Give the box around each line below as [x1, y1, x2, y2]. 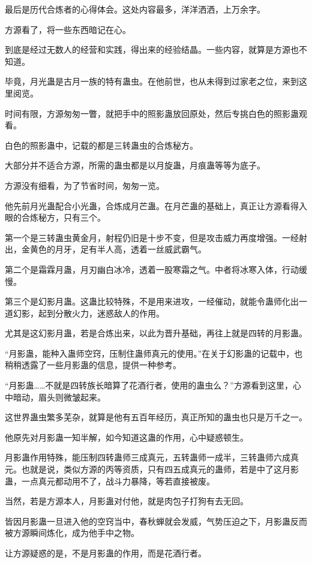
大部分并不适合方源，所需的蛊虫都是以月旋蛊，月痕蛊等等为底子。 [5, 159, 265, 171]
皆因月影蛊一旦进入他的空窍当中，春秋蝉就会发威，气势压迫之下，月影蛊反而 [5, 514, 307, 527]
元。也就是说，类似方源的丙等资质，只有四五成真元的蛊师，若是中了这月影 [5, 463, 299, 475]
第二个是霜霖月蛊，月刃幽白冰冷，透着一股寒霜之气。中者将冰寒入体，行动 [5, 263, 299, 275]
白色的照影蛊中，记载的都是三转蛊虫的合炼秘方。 [5, 139, 198, 151]
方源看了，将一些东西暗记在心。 [5, 23, 131, 35]
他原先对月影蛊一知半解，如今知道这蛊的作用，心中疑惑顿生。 [5, 430, 248, 443]
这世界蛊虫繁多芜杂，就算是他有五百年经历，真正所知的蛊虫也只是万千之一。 [5, 411, 307, 423]
